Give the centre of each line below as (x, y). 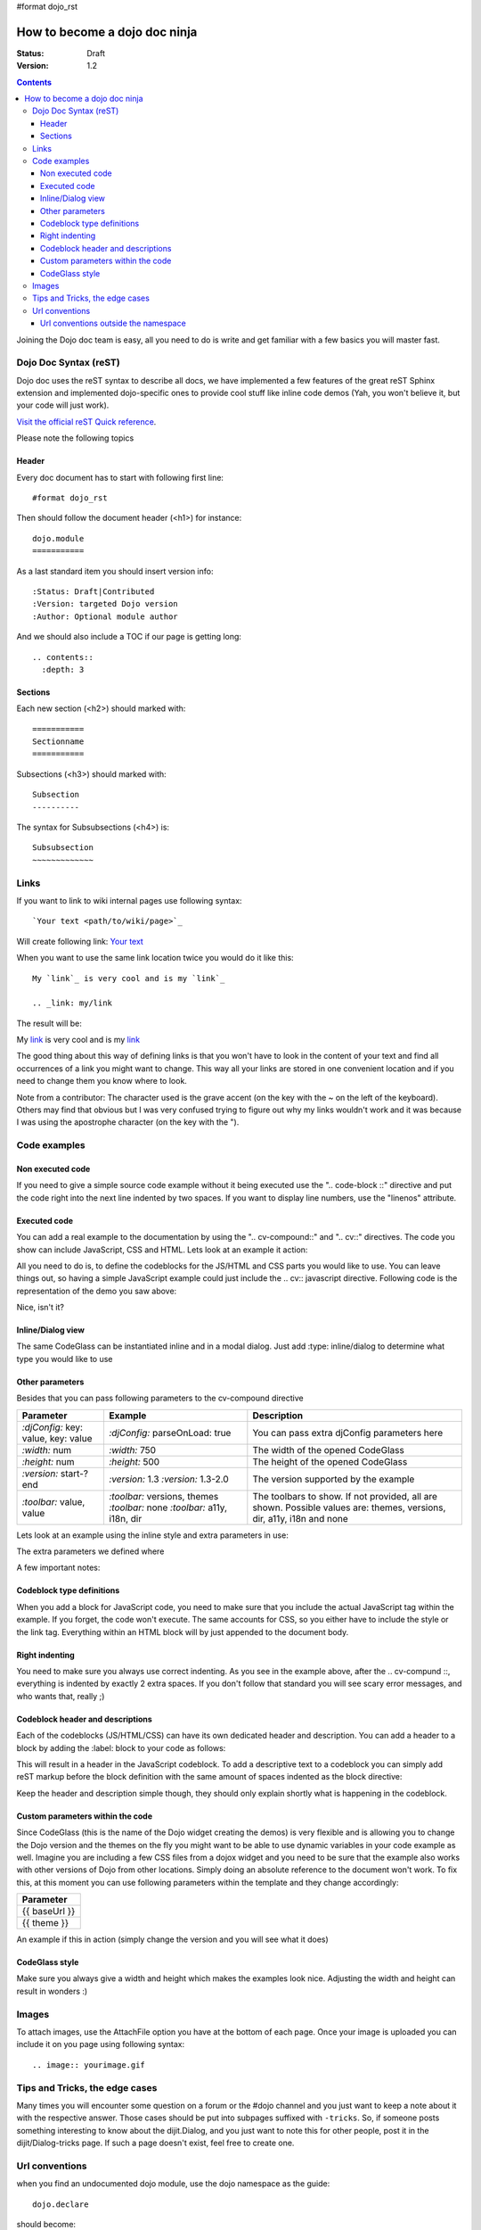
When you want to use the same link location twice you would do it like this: (155, 958)
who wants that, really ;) (61, 1696)
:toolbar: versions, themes (163, 1496)
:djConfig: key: (53, 1427)
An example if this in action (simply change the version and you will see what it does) (172, 1939)
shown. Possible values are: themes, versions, (349, 1507)
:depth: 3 (63, 669)
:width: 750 (132, 1449)
